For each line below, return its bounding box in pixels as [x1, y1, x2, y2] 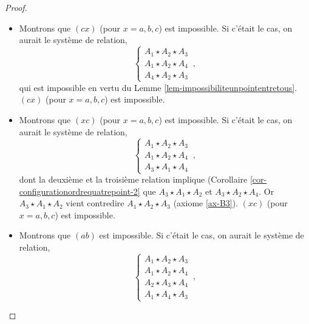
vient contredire [66, 197, 124, 209]
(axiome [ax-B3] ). [173, 197, 239, 209]
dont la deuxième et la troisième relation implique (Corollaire [19, 173, 248, 186]
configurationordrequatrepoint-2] [19, 184, 140, 197]
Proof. [5, 1, 27, 13]
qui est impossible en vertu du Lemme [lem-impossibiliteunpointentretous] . [19, 81, 297, 93]
